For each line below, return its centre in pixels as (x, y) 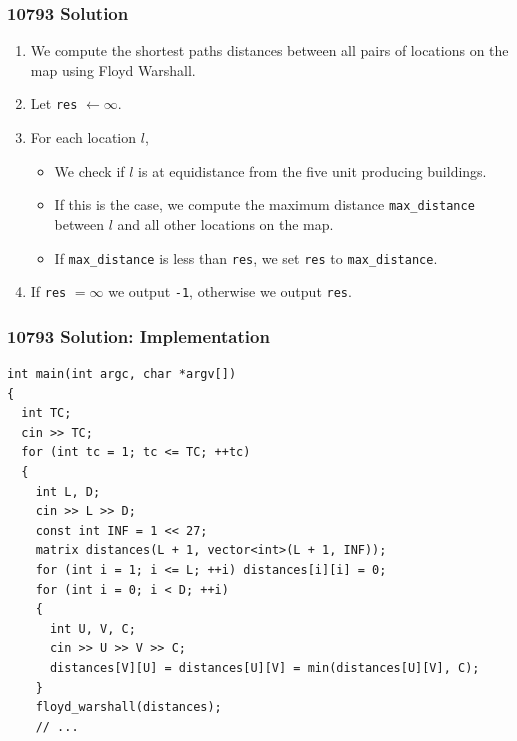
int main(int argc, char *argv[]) (122, 374)
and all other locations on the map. (225, 223)
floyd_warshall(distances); (128, 707)
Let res (54, 103)
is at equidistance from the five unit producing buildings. (312, 170)
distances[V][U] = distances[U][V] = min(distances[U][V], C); (264, 667)
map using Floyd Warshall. (113, 69)
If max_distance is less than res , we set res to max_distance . (246, 257)
